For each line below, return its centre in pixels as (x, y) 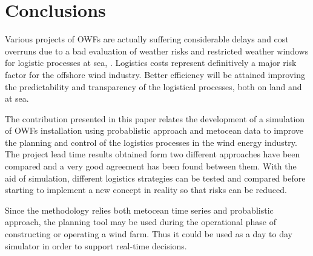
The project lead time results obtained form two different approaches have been (153, 154)
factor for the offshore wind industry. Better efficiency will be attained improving (155, 74)
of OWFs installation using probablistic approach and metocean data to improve (154, 130)
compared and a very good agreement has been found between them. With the (151, 166)
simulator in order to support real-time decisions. (96, 245)
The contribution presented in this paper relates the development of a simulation (155, 118)
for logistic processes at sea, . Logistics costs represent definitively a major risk (151, 63)
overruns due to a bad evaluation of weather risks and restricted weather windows (157, 51)
